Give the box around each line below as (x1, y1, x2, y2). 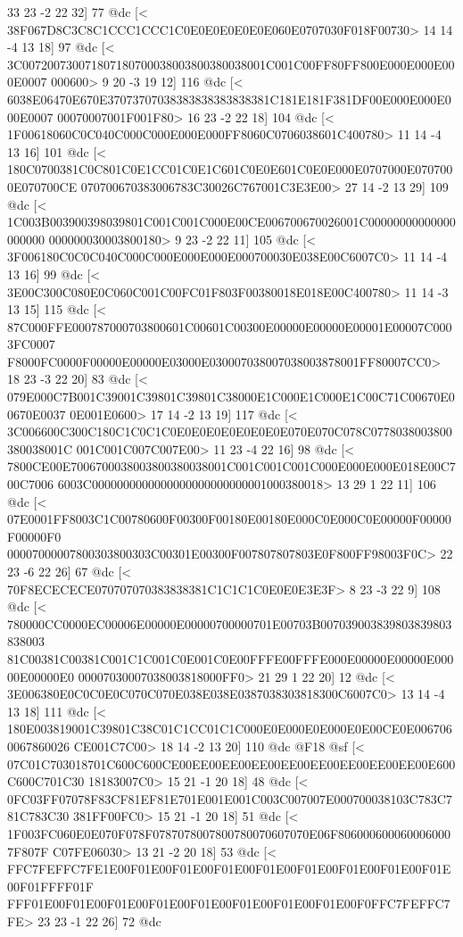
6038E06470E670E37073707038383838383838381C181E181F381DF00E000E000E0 (7, 89, 451, 108)
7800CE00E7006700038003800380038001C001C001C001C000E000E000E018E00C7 (7, 457, 456, 476)
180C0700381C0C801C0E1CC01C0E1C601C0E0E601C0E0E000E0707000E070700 (7, 160, 453, 178)
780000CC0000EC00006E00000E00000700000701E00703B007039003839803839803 (7, 614, 452, 633)
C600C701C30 (7, 772, 85, 791)
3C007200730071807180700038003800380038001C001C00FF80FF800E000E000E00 (7, 54, 455, 73)
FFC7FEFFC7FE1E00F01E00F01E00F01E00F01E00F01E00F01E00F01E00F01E (7, 859, 451, 878)
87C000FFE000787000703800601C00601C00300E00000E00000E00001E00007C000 (7, 317, 452, 336)
